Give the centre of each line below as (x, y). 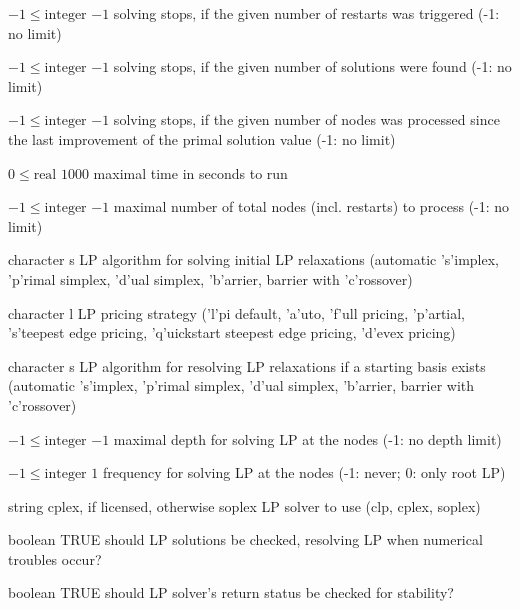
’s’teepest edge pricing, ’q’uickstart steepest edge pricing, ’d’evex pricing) (232, 332)
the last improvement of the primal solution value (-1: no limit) (202, 138)
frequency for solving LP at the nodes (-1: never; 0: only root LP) (304, 472)
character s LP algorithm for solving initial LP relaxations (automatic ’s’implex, (253, 259)
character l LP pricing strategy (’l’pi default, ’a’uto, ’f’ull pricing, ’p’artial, (237, 312)
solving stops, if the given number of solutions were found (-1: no (312, 66)
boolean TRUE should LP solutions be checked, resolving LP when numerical (245, 539)
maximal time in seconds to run (190, 172)
